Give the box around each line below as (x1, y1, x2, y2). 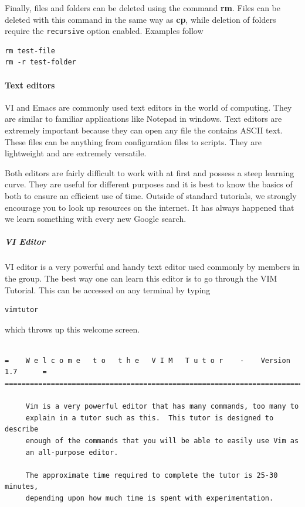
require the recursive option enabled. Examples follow (5, 25, 204, 37)
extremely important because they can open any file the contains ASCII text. (5, 124, 283, 136)
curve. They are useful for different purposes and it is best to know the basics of (5, 178, 293, 190)
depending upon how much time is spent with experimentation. (25, 494, 274, 503)
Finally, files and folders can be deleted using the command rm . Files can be (5, 2, 280, 13)
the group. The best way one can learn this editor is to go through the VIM (5, 272, 277, 284)
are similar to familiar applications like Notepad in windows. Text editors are (5, 112, 282, 125)
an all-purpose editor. (25, 448, 118, 457)
